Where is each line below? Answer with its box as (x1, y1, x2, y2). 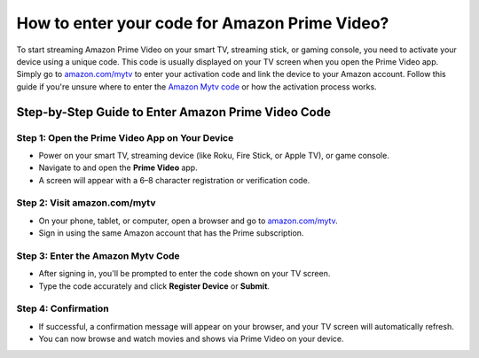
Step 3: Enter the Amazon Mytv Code (16, 249, 180, 261)
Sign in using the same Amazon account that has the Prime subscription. (38, 228, 304, 238)
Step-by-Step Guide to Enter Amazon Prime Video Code (16, 105, 332, 120)
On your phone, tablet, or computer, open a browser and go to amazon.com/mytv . (38, 215, 338, 226)
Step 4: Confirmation (16, 302, 110, 315)
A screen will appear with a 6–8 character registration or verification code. (38, 175, 310, 185)
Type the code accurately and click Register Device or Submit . (38, 280, 271, 292)
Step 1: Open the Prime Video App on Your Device (16, 131, 234, 144)
